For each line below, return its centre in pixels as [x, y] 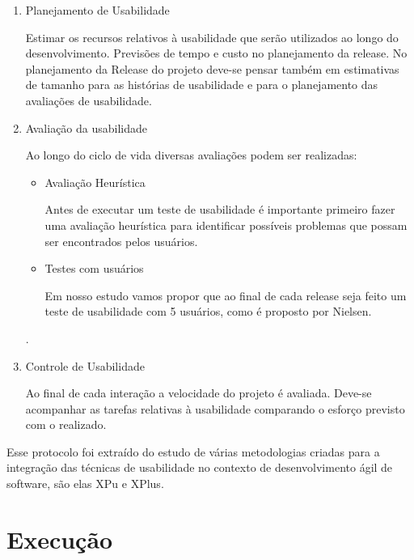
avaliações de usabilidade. [89, 100]
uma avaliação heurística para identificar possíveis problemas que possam [226, 225]
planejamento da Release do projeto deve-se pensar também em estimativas [212, 68]
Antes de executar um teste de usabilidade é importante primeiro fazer [220, 209]
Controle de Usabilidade [85, 365]
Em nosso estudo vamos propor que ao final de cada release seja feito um [226, 295]
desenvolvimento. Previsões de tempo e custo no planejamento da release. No [216, 53]
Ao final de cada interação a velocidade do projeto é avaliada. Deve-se [199, 393]
